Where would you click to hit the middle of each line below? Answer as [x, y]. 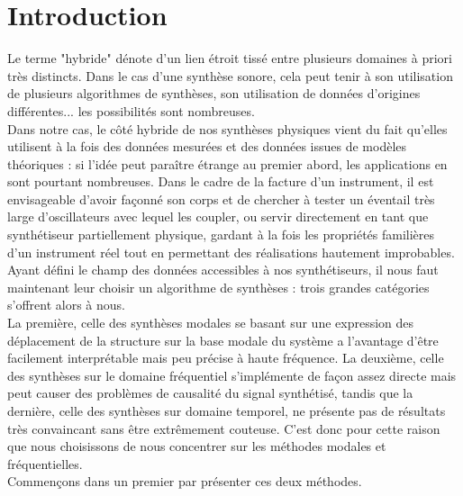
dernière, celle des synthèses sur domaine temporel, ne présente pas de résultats [227, 410]
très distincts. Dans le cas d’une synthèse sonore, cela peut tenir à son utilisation [230, 75]
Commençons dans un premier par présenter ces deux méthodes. [185, 481]
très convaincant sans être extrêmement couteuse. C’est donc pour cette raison [224, 428]
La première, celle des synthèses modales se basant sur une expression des [211, 323]
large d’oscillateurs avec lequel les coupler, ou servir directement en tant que [218, 216]
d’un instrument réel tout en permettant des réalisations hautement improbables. [231, 252]
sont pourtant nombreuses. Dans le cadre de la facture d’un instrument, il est [221, 181]
